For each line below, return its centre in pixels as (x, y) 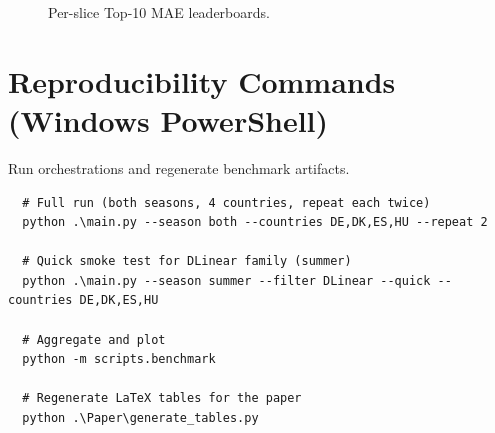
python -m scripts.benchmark (119, 359)
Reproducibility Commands (202, 80)
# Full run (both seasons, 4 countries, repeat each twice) (226, 202)
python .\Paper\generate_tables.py (140, 418)
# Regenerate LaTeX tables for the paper (162, 398)
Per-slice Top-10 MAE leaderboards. (159, 12)
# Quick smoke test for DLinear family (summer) (187, 261)
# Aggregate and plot (94, 339)
